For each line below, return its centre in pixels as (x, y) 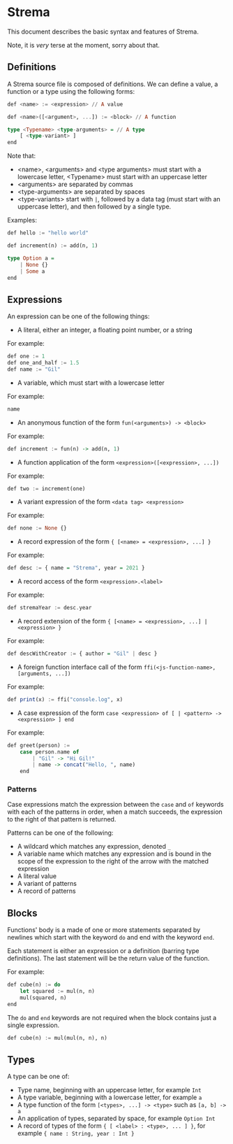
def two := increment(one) (46, 488)
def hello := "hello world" (48, 233)
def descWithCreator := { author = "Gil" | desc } (82, 654)
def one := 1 (26, 356)
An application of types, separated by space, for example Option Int (116, 1118)
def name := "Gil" (34, 369)
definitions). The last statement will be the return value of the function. (108, 959)
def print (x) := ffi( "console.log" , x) (65, 699)
